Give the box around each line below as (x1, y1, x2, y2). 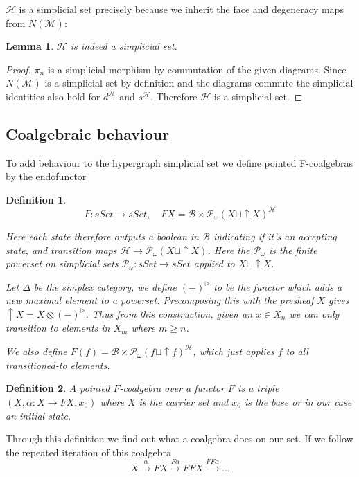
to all (286, 344, 308, 359)
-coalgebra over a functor (119, 381, 225, 395)
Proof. (6, 62, 31, 76)
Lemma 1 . (6, 39, 54, 53)
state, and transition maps (6, 242, 117, 257)
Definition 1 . (6, 192, 67, 206)
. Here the (207, 242, 250, 257)
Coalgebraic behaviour (6, 123, 170, 144)
